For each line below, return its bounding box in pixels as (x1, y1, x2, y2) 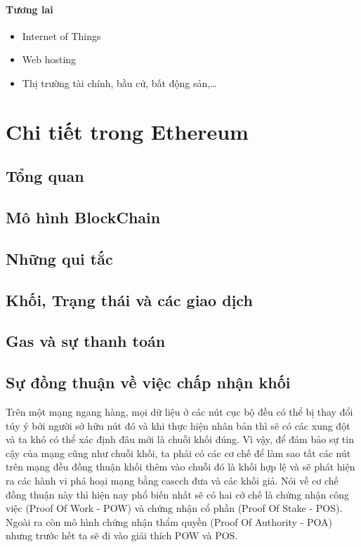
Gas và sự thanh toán (6, 330, 166, 352)
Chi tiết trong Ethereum (6, 117, 249, 145)
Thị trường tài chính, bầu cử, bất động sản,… (22, 75, 217, 90)
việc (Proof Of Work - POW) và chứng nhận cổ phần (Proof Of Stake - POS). (6, 501, 343, 515)
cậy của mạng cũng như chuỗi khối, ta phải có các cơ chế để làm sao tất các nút (6, 445, 351, 460)
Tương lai (6, 1, 53, 16)
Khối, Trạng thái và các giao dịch (6, 289, 253, 310)
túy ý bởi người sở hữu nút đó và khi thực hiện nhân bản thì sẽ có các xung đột (6, 418, 350, 433)
